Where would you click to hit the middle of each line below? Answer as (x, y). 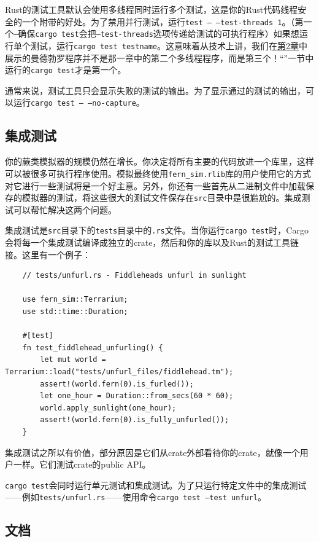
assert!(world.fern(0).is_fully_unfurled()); (135, 420)
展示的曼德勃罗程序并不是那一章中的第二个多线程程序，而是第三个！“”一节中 (159, 57)
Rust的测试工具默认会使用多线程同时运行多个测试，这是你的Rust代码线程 (152, 9)
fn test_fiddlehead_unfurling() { (93, 348)
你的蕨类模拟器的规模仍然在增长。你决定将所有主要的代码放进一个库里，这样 (159, 161)
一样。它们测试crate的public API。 (82, 464)
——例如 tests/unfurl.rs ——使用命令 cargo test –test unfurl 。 (136, 497)
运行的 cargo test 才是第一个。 (66, 70)
